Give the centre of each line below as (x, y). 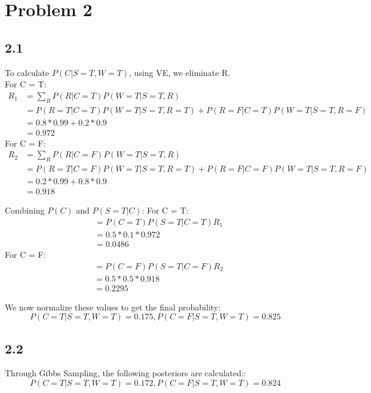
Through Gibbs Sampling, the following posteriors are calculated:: (125, 373)
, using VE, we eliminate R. (180, 72)
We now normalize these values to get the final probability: (113, 307)
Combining (25, 210)
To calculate (27, 72)
